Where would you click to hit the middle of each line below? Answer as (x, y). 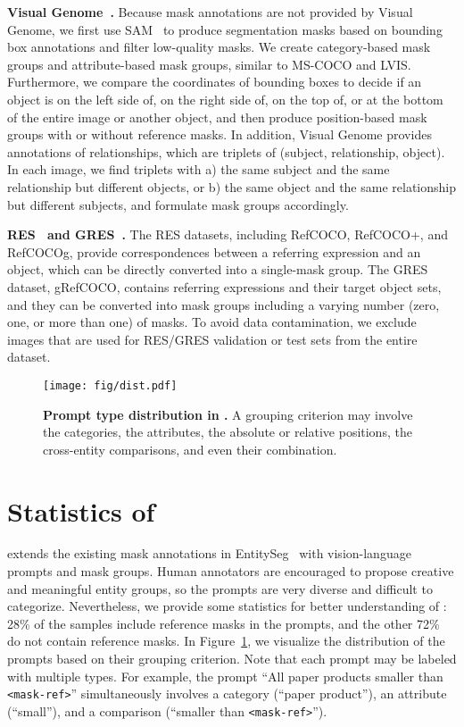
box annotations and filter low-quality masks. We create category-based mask (219, 47)
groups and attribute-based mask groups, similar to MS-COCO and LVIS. (209, 64)
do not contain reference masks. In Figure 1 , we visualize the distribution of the (226, 641)
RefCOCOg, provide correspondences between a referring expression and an (214, 251)
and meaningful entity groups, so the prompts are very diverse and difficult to (220, 588)
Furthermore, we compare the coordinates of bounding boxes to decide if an (215, 82)
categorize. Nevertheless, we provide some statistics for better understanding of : (227, 606)
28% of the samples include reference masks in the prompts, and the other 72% (224, 623)
